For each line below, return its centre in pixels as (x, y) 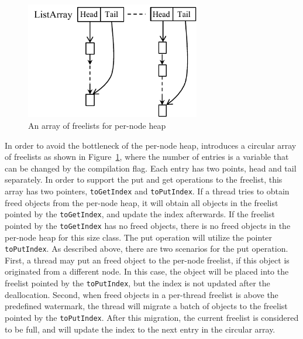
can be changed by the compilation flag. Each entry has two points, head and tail (151, 168)
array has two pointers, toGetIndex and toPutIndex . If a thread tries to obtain (147, 191)
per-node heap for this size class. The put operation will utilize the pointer (139, 237)
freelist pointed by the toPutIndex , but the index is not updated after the (137, 283)
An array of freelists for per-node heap (97, 126)
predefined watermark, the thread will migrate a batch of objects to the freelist (146, 306)
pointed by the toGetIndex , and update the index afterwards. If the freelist (140, 214)
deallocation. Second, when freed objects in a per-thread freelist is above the (142, 294)
